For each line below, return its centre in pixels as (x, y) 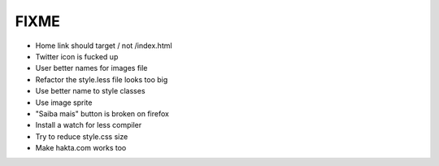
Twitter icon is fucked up (77, 56)
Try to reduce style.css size (82, 136)
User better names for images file (91, 68)
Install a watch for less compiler (89, 125)
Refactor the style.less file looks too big (102, 79)
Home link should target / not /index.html (104, 46)
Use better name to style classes (90, 91)
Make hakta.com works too (81, 148)
